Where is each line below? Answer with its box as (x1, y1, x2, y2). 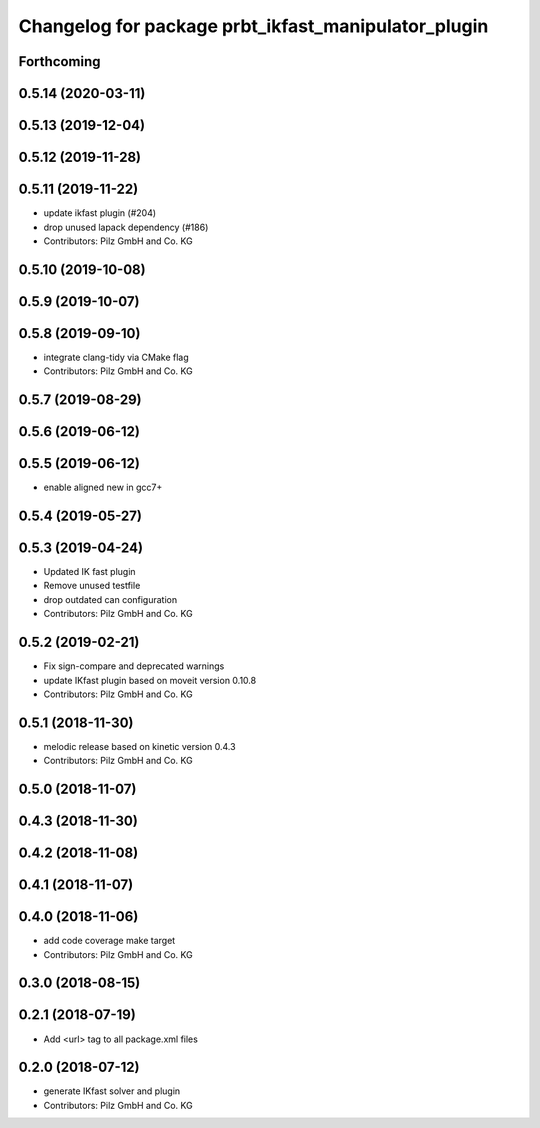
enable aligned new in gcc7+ (43, 481, 163, 494)
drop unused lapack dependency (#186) (43, 221, 209, 233)
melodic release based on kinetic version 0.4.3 (43, 740, 236, 752)
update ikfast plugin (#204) (43, 207, 157, 219)
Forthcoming (18, 53, 101, 70)
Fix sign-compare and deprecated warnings (43, 660, 225, 672)
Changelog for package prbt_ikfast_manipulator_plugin (18, 15, 489, 37)
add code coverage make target (43, 935, 176, 947)
